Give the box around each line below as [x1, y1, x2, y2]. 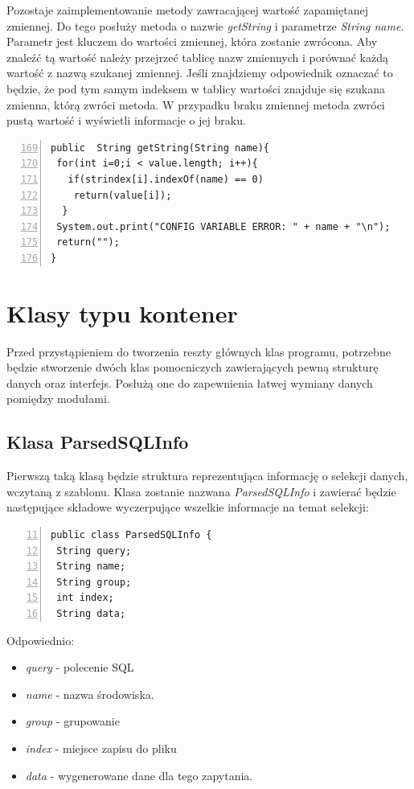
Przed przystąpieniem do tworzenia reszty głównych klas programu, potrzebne [6, 343, 391, 360]
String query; [56, 544, 132, 557]
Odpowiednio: [6, 631, 75, 648]
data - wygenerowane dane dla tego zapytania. [25, 766, 253, 783]
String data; [56, 607, 126, 619]
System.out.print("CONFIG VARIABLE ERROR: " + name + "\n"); [56, 220, 391, 232]
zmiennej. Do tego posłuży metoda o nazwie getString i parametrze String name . [6, 17, 404, 34]
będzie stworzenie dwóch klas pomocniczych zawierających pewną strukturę [6, 359, 379, 376]
